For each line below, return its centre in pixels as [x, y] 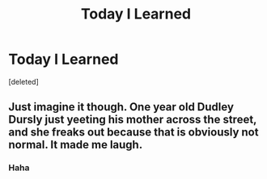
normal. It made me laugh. [76, 145]
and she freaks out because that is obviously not [133, 133]
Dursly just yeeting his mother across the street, [133, 120]
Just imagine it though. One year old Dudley [121, 107]
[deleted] [23, 81]
